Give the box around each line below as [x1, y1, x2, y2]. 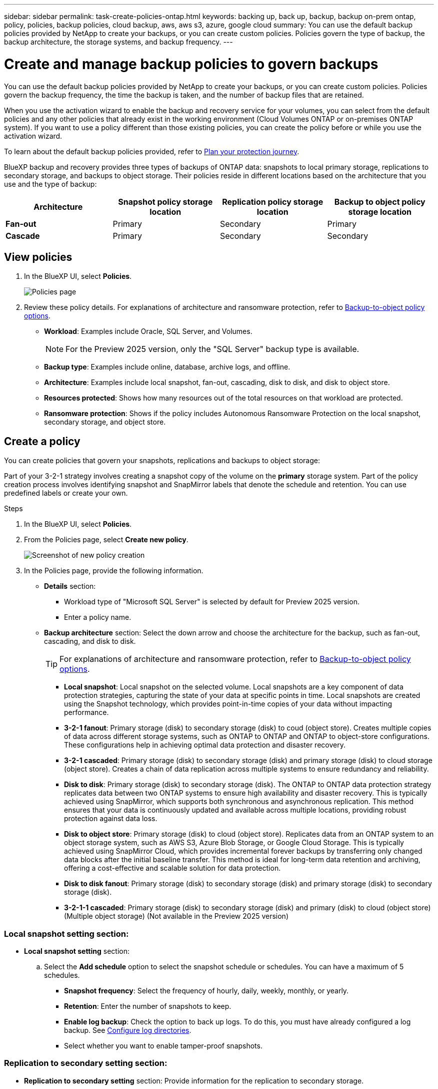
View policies [4, 250, 72, 263]
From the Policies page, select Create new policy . [24, 535, 188, 544]
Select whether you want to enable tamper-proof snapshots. [64, 1041, 262, 1050]
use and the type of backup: [4, 179, 97, 188]
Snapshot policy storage [118, 196, 213, 207]
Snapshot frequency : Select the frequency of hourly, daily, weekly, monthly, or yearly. [64, 986, 349, 995]
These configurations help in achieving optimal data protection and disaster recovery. [64, 741, 345, 750]
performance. [64, 708, 109, 717]
